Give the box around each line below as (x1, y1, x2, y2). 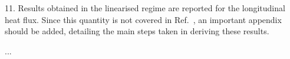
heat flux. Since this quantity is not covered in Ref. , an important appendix (5, 13, 282, 25)
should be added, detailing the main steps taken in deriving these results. (5, 25, 269, 37)
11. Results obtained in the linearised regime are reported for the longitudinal (5, 2, 285, 14)
